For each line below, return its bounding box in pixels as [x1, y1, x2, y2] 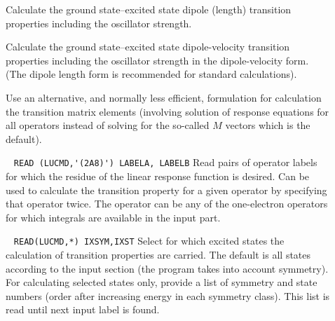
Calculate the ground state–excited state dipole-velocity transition [6, 39, 290, 54]
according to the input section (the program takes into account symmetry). [6, 261, 329, 275]
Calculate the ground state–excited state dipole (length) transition [6, 2, 292, 16]
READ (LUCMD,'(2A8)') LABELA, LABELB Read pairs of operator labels [13, 155, 317, 170]
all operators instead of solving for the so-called [6, 118, 210, 132]
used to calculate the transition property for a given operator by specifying [6, 182, 327, 197]
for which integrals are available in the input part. [6, 210, 221, 224]
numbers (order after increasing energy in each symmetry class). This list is [6, 288, 330, 303]
